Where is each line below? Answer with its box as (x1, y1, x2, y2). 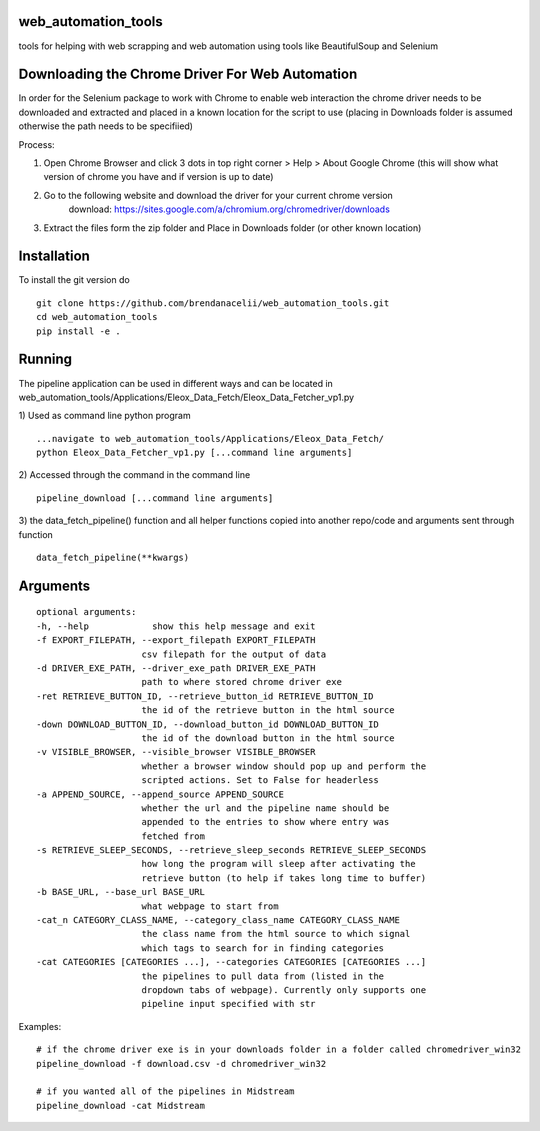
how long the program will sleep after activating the (141, 858, 416, 870)
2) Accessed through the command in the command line (18, 469, 251, 481)
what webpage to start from (141, 900, 279, 912)
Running (18, 351, 73, 368)
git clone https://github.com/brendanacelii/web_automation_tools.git (36, 297, 390, 309)
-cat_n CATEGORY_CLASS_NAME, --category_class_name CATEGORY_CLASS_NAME (36, 915, 400, 926)
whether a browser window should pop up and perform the (141, 760, 427, 772)
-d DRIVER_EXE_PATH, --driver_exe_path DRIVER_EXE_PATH (36, 663, 316, 674)
